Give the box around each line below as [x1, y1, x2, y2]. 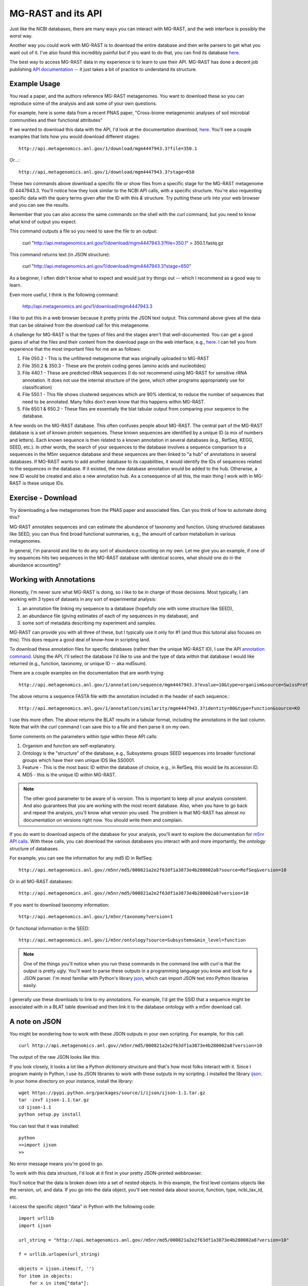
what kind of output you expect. [9, 219, 77, 225]
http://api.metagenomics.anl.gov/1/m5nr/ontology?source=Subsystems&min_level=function [18, 937, 246, 943]
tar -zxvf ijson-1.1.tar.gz [18, 1097, 89, 1103]
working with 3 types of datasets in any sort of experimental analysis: [9, 596, 157, 602]
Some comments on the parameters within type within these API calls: [9, 733, 158, 739]
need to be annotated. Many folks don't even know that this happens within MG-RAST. [22, 399, 205, 405]
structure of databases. [9, 845, 59, 851]
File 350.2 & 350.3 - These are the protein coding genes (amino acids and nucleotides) [22, 363, 206, 369]
